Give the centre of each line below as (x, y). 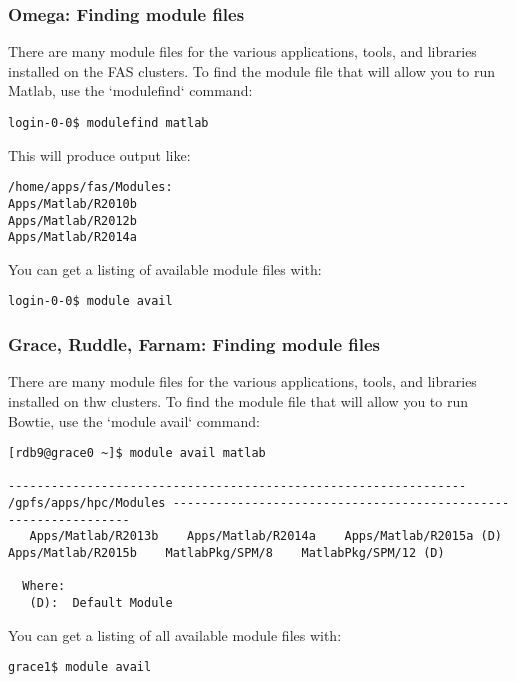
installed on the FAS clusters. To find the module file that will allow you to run (252, 70)
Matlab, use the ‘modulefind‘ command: (130, 90)
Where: (44, 586)
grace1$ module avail (80, 667)
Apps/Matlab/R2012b (72, 220)
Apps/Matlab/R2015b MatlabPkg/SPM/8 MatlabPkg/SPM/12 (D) (226, 553)
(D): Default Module (101, 603)
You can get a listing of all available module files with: (175, 634)
